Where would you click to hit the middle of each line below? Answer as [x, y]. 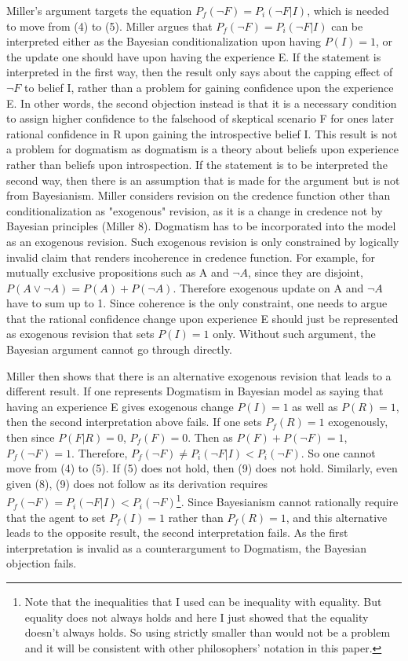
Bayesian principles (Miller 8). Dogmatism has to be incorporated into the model [201, 226]
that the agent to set [56, 517]
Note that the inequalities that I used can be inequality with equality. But [203, 602]
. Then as [210, 437]
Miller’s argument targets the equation [99, 10]
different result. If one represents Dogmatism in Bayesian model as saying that [195, 391]
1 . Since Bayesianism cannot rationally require [287, 501]
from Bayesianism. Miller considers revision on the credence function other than [199, 195]
